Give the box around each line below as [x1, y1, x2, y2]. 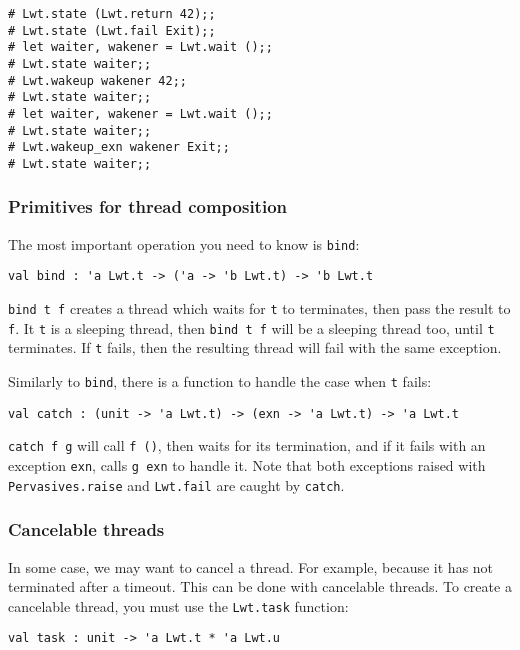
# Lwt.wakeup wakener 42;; [8, 73, 187, 88]
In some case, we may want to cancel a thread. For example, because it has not [8, 556, 494, 577]
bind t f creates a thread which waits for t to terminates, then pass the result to [8, 298, 511, 319]
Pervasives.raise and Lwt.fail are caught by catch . [8, 474, 345, 495]
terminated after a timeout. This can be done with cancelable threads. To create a [8, 576, 512, 597]
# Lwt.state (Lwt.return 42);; [8, 7, 216, 21]
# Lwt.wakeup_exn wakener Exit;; [8, 140, 230, 155]
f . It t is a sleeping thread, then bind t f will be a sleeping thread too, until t [8, 317, 495, 338]
